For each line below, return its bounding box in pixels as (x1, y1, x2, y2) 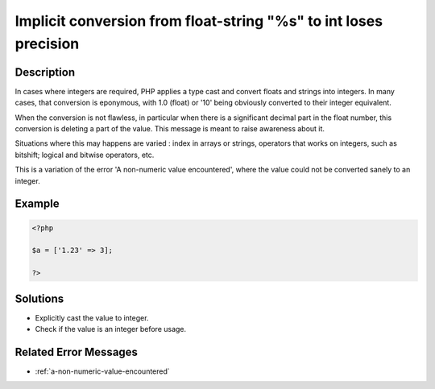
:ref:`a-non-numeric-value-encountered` (35, 366, 171, 376)
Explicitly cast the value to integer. (35, 312, 149, 322)
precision (14, 35, 80, 52)
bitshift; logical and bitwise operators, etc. (14, 150, 155, 159)
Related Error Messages (14, 345, 139, 358)
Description (14, 65, 76, 79)
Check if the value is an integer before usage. (35, 325, 187, 334)
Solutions (14, 292, 64, 305)
